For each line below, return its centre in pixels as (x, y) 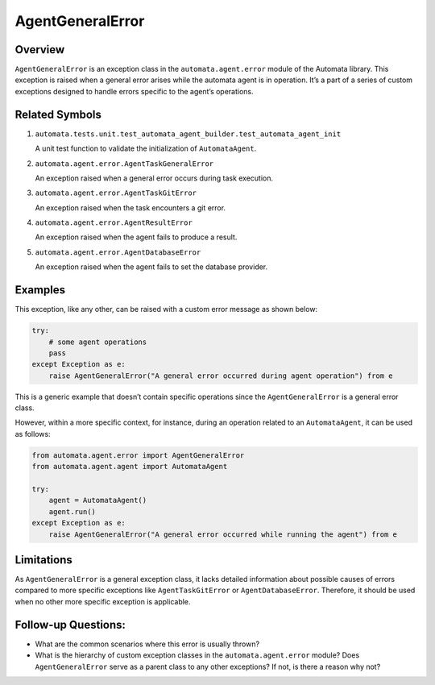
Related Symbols (58, 114)
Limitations (43, 560)
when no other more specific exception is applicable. (103, 601)
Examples (40, 290)
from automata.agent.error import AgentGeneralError (138, 455)
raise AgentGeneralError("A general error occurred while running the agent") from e (223, 534)
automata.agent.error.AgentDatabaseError (118, 252)
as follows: (33, 434)
